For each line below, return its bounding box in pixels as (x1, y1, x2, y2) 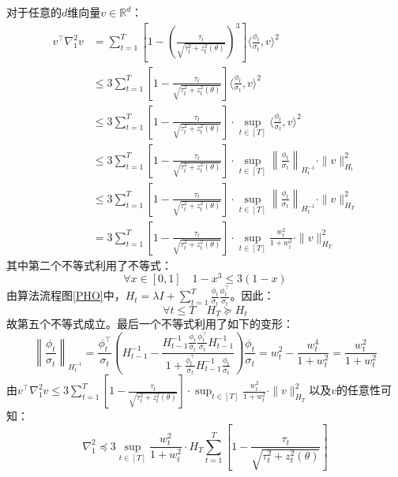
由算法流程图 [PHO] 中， (6, 287, 126, 304)
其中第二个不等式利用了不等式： (6, 256, 172, 273)
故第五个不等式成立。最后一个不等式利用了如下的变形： (6, 315, 294, 332)
